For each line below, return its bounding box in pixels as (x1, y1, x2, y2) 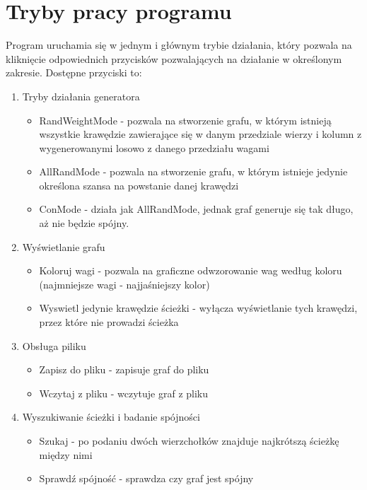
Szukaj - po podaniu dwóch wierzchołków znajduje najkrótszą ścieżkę (39, 433, 339, 448)
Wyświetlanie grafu (22, 239, 105, 254)
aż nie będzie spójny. (39, 216, 129, 231)
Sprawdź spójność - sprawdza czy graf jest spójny (39, 471, 254, 486)
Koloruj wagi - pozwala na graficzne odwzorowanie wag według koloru (39, 263, 342, 278)
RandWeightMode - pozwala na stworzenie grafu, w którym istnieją (39, 112, 332, 127)
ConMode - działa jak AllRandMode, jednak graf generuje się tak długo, (39, 202, 354, 216)
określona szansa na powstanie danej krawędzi (39, 177, 239, 192)
